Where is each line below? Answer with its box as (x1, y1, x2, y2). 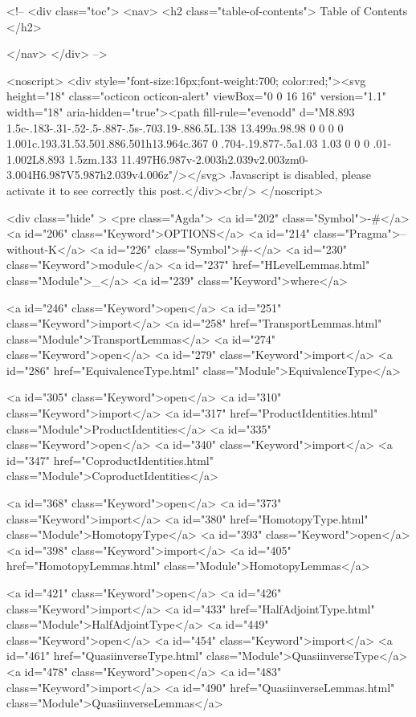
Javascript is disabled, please (230, 166, 371, 183)
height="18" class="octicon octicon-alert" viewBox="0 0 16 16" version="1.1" (6, 88, 386, 104)
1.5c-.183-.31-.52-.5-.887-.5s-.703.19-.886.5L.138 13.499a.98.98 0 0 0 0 (6, 119, 344, 136)
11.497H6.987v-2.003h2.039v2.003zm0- (120, 150, 309, 167)
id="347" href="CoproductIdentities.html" (6, 451, 214, 468)
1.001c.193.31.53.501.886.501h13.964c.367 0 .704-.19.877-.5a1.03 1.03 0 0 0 (6, 135, 369, 152)
